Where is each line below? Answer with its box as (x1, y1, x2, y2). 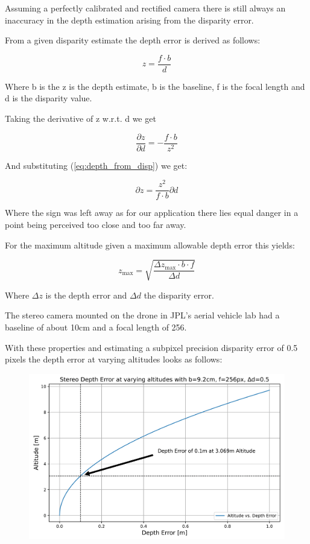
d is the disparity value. (5, 92, 92, 104)
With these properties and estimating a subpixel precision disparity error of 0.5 (5, 341, 298, 353)
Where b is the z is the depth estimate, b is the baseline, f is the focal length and (5, 80, 305, 92)
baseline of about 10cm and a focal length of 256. (5, 320, 187, 333)
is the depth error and (45, 288, 127, 301)
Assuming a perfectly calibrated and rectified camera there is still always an (5, 2, 286, 14)
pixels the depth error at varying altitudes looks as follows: (5, 353, 223, 365)
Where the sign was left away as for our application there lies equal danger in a (5, 206, 299, 219)
